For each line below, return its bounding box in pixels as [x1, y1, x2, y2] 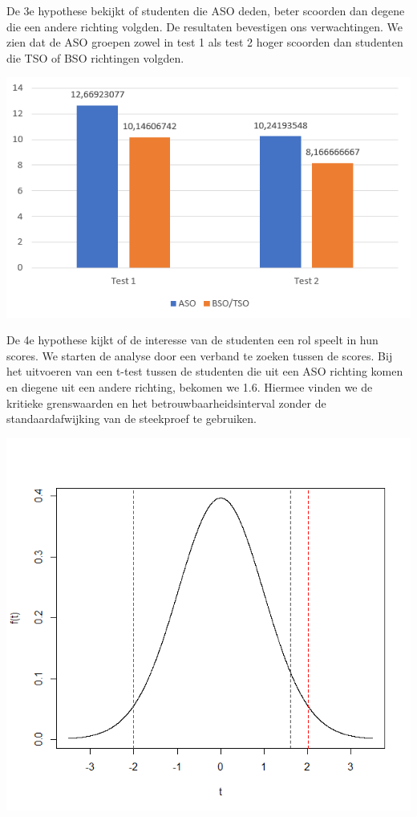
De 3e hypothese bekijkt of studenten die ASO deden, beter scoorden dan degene [6, 2, 405, 18]
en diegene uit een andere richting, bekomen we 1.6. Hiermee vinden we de [6, 378, 373, 395]
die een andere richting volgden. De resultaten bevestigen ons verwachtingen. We [6, 18, 403, 35]
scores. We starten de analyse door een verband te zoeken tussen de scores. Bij [6, 347, 393, 364]
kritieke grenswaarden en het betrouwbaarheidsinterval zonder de [6, 394, 326, 411]
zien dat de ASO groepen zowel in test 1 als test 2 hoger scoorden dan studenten [6, 34, 403, 51]
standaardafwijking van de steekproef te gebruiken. [6, 410, 257, 427]
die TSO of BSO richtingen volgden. [6, 49, 184, 66]
